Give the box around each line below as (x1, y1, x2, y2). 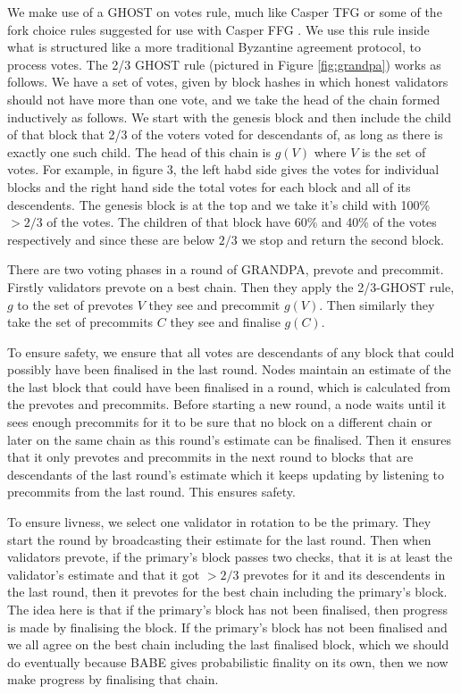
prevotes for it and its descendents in (243, 564, 446, 583)
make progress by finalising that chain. (7, 670, 219, 689)
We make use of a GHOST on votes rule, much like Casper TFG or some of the (7, 3, 442, 21)
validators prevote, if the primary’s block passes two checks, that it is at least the (7, 548, 453, 566)
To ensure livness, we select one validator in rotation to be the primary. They (7, 513, 432, 531)
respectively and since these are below (7, 230, 215, 248)
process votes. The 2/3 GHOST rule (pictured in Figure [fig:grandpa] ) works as (7, 54, 441, 73)
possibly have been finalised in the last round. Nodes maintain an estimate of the (7, 360, 451, 379)
